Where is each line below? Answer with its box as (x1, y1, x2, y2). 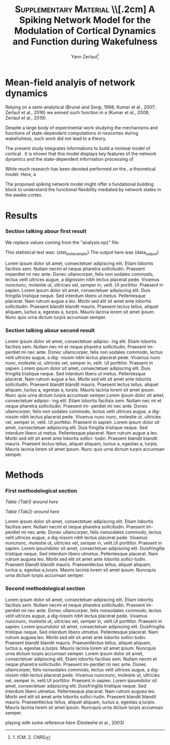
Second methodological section (5, 585, 85, 592)
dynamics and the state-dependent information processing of (5, 156, 134, 162)
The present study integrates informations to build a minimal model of (5, 146, 151, 152)
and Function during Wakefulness (12, 36, 158, 48)
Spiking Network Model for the (19, 14, 151, 26)
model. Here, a (5, 171, 36, 178)
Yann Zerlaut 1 (70, 52, 100, 59)
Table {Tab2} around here (5, 509, 60, 515)
